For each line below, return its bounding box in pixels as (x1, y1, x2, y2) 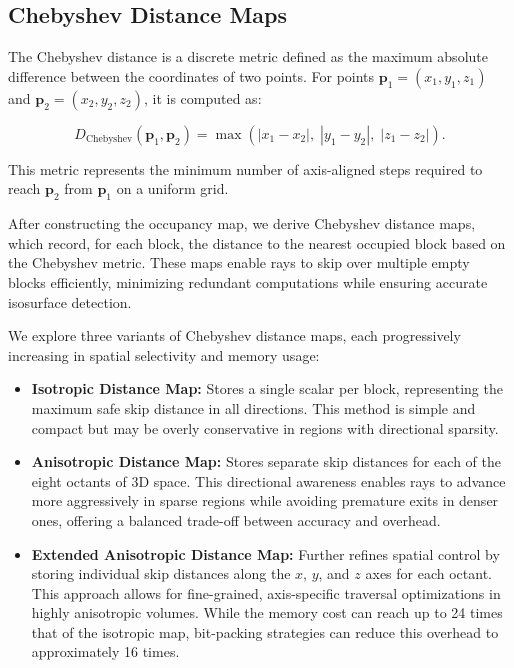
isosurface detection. (8, 291, 132, 312)
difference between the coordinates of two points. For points (8, 65, 375, 86)
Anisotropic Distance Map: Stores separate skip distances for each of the (31, 451, 501, 472)
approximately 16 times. (31, 641, 180, 662)
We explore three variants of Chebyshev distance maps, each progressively (8, 325, 461, 346)
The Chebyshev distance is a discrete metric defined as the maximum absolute (8, 46, 488, 67)
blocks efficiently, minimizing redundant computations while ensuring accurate (8, 271, 488, 292)
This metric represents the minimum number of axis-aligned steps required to (8, 158, 483, 179)
